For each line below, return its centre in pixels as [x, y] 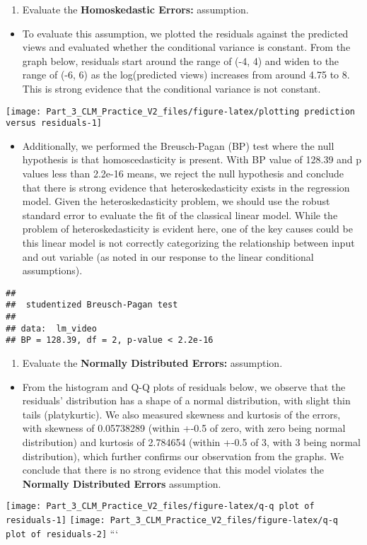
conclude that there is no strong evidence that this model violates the [173, 470]
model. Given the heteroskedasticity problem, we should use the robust [176, 201]
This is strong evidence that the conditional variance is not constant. [171, 88]
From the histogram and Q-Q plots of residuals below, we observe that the [184, 386]
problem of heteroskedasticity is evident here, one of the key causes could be [187, 229]
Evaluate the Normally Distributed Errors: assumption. [152, 363]
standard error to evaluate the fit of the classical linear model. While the [180, 215]
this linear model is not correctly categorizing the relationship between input [188, 243]
